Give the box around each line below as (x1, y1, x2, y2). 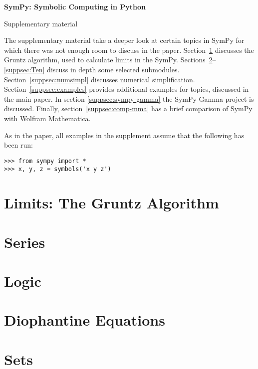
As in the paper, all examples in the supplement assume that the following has (4, 130, 245, 140)
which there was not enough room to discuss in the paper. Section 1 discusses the (4, 44, 254, 55)
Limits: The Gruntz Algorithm (4, 192, 219, 213)
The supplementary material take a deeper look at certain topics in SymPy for (4, 35, 245, 45)
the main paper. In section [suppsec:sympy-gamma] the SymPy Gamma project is (4, 93, 254, 104)
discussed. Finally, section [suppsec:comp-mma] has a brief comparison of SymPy (4, 103, 253, 114)
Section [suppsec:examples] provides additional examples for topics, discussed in (4, 84, 249, 94)
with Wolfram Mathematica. (4, 113, 91, 123)
